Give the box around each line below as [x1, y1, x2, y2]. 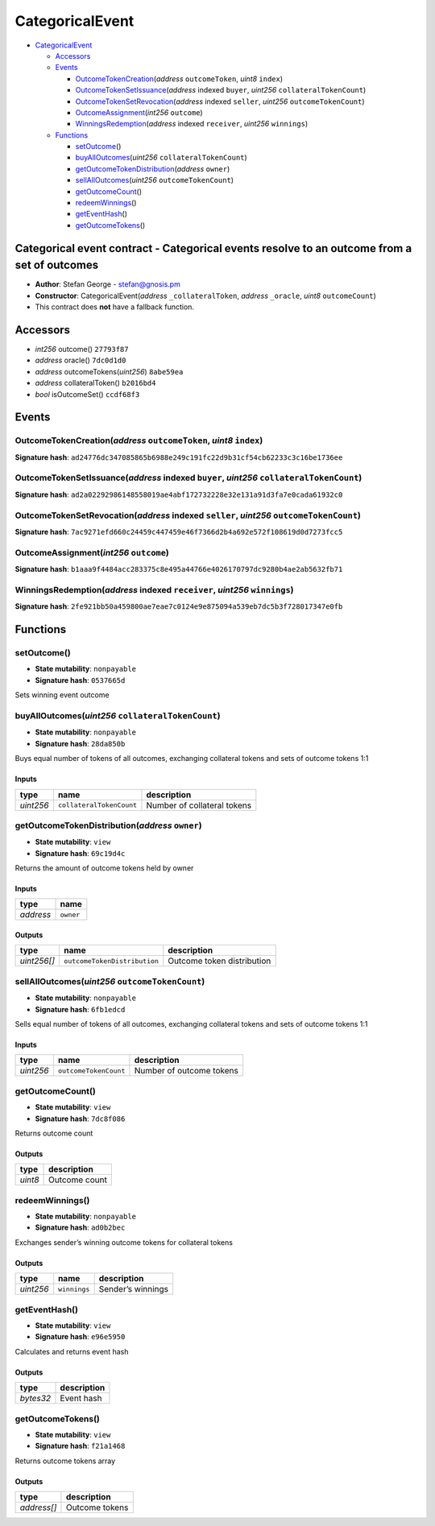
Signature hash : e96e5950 [35, 1332, 126, 1342]
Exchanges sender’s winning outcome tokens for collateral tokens [14, 1237, 234, 1247]
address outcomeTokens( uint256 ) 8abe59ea [35, 366, 184, 376]
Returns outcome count [14, 1128, 93, 1138]
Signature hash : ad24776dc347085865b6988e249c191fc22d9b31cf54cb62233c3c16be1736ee [14, 452, 343, 462]
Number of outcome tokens [134, 1065, 239, 1077]
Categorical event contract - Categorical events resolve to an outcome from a [14, 242, 412, 255]
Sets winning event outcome [14, 690, 110, 700]
